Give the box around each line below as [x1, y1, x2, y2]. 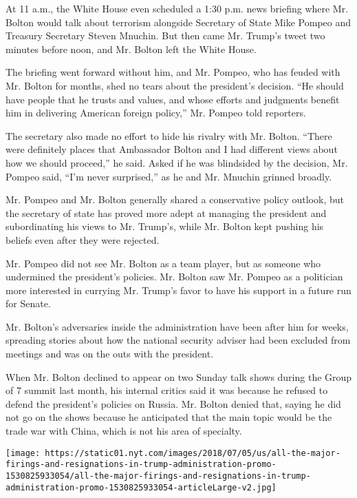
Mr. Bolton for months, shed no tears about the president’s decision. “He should [6, 78, 344, 92]
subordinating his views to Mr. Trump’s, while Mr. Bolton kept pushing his [6, 219, 324, 234]
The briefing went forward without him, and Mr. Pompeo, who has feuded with [6, 65, 340, 79]
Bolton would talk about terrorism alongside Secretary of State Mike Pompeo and [6, 14, 351, 29]
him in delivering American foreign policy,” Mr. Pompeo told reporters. [6, 105, 306, 120]
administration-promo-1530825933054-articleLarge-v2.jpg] [6, 482, 277, 492]
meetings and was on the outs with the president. [6, 346, 214, 361]
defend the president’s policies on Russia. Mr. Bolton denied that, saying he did [6, 396, 341, 411]
